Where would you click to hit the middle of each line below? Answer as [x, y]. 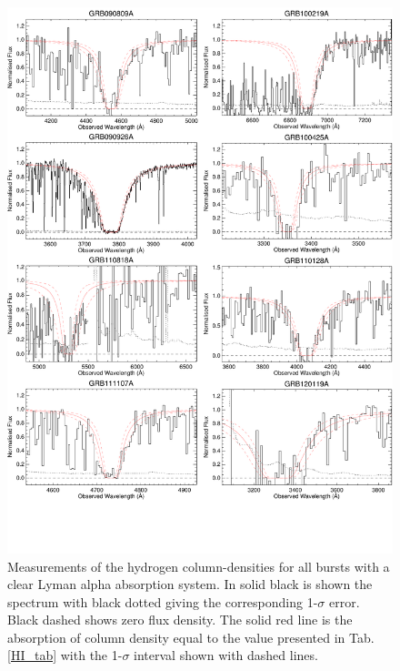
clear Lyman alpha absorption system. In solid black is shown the [190, 584]
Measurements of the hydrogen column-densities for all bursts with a [199, 566]
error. [345, 601]
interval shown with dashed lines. [226, 655]
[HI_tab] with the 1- [65, 655]
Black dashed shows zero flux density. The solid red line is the [180, 620]
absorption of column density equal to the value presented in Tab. [191, 637]
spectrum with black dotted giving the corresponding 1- [163, 601]
